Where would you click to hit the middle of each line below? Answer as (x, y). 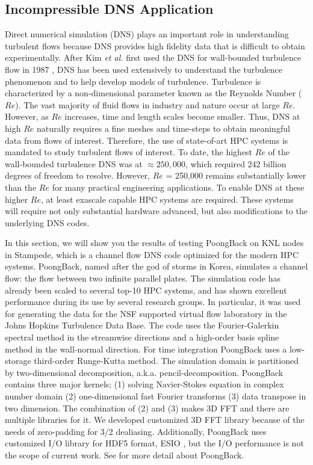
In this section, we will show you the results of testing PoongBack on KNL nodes (154, 243)
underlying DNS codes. (47, 222)
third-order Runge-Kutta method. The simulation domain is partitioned (166, 361)
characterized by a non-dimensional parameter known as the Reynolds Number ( (153, 93)
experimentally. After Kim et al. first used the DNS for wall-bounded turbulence (153, 57)
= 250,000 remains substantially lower (236, 175)
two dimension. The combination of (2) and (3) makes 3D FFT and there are (147, 408)
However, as (27, 116)
